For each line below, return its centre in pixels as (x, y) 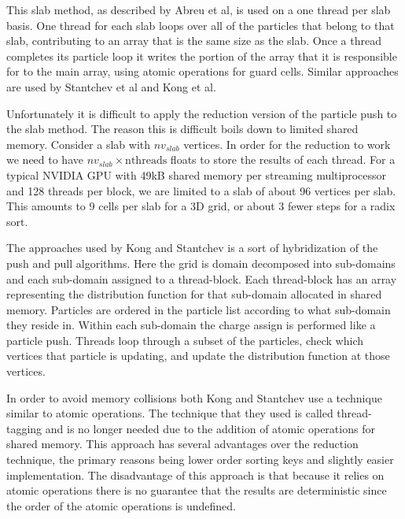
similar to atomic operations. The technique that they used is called (170, 413)
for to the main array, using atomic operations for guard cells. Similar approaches (202, 71)
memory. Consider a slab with (79, 144)
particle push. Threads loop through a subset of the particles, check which (185, 340)
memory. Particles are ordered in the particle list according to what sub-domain (199, 309)
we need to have (45, 159)
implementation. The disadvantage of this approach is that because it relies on (195, 475)
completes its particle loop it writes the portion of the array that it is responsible (202, 56)
